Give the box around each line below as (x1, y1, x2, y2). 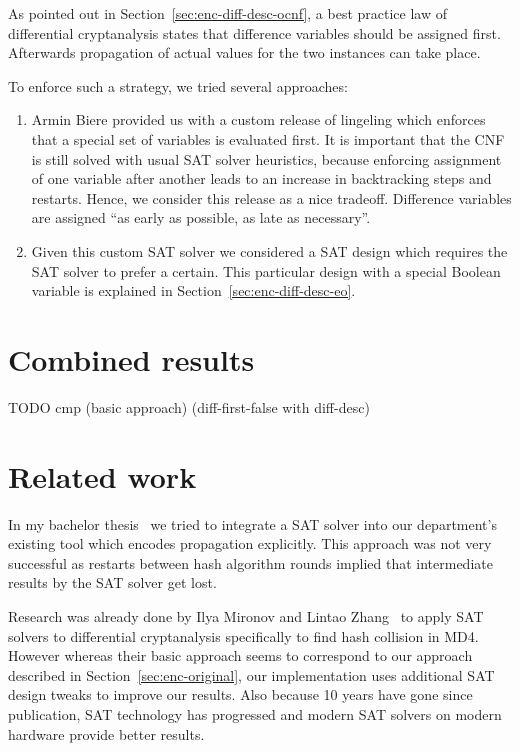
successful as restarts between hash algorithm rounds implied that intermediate (8, 552, 493, 573)
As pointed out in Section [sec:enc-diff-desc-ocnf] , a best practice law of (8, 3, 448, 23)
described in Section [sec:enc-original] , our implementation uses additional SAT (8, 664, 495, 685)
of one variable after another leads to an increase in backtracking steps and (31, 168, 492, 189)
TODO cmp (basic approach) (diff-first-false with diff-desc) (8, 396, 370, 417)
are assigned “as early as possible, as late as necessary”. (31, 207, 371, 228)
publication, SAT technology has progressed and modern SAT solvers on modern (8, 703, 502, 724)
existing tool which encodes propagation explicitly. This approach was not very (8, 533, 492, 554)
